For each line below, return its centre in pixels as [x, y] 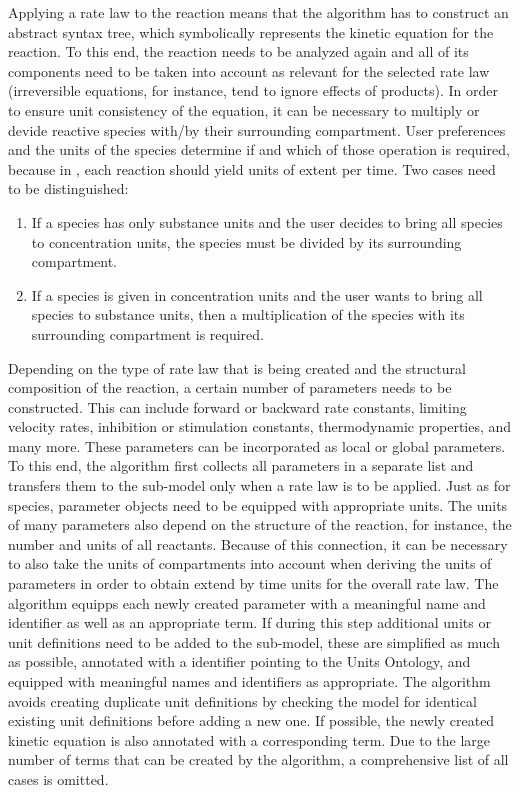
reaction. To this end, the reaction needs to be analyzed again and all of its [238, 51]
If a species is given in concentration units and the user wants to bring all [257, 294]
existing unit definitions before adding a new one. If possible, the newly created [251, 720]
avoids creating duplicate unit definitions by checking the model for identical [242, 700]
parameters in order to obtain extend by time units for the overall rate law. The [253, 583]
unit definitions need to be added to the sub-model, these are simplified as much [254, 641]
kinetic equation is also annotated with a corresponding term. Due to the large [249, 739]
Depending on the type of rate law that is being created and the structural [237, 367]
